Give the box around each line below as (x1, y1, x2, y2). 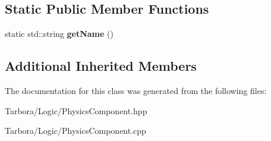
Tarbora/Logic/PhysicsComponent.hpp (5, 104, 147, 117)
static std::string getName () (5, 27, 114, 40)
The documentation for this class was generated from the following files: (5, 84, 267, 96)
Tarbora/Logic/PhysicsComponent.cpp (5, 124, 146, 137)
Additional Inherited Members (5, 57, 197, 75)
